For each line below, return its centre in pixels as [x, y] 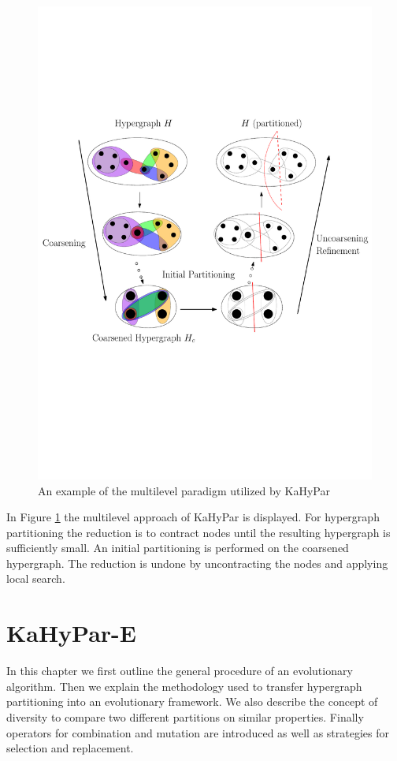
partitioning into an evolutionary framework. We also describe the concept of [192, 701]
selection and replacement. [70, 748]
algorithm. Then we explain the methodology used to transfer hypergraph [184, 686]
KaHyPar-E [72, 633]
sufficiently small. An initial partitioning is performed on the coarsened [178, 548]
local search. [36, 578]
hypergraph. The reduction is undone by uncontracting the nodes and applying [197, 563]
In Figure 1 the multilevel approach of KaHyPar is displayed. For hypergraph [193, 517]
